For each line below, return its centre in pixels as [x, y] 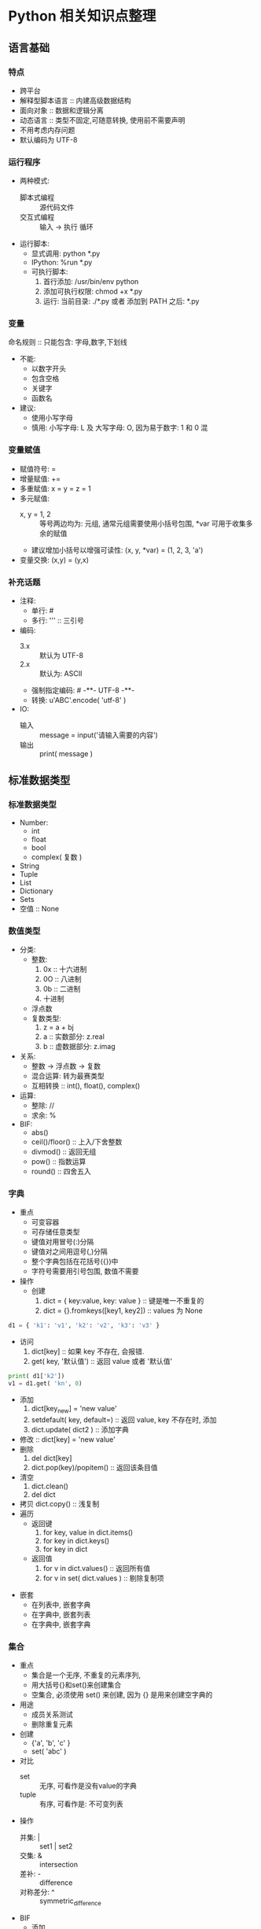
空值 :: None [39, 908]
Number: [34, 822]
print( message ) [66, 754]
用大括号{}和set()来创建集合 [76, 1685]
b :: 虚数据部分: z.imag [79, 1047]
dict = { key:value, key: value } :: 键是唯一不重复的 [123, 1301]
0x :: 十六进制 [65, 970]
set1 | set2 [56, 1846]
